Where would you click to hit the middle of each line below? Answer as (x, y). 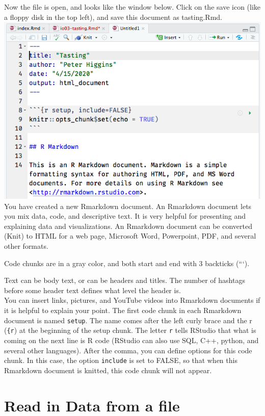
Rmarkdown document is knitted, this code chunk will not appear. (108, 370)
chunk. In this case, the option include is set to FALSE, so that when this (121, 360)
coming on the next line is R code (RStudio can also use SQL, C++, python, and (131, 340)
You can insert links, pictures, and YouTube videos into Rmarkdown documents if (132, 300)
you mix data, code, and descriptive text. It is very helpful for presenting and (125, 216)
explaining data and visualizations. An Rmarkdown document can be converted (128, 226)
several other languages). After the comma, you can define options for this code (128, 350)
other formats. (26, 246)
